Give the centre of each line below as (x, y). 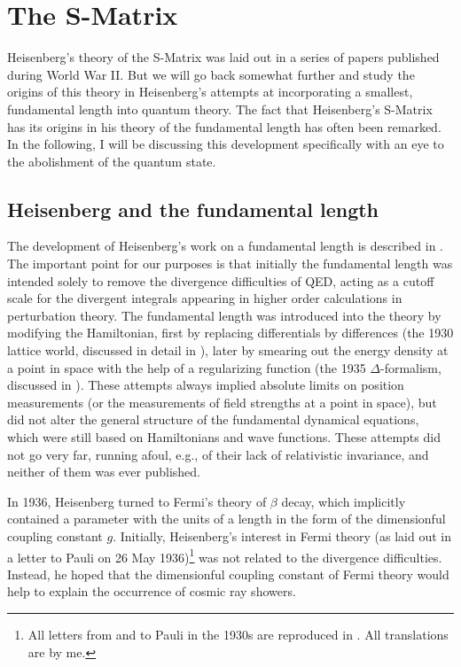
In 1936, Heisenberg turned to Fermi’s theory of (137, 501)
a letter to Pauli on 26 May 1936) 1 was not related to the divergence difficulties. (225, 555)
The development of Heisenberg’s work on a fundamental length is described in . (225, 246)
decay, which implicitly (344, 501)
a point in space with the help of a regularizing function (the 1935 (187, 367)
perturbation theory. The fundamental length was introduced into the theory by (224, 315)
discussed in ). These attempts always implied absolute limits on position (206, 385)
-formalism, (410, 367)
